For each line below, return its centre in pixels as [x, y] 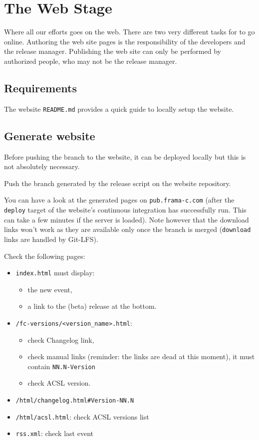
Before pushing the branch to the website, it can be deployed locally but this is [125, 156]
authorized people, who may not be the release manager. [91, 61]
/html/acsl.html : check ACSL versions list [82, 416]
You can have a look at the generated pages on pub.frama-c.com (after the [119, 200]
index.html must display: [55, 273]
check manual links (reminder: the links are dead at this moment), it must [141, 356]
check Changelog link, [61, 339]
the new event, [50, 289]
